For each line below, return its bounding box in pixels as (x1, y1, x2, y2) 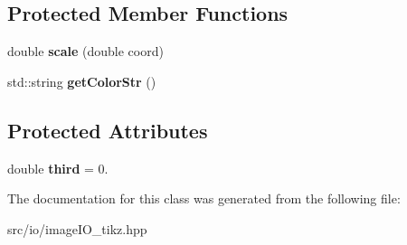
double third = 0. (7, 158, 109, 177)
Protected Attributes (7, 116, 208, 144)
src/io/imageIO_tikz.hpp (7, 219, 147, 238)
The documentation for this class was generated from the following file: (7, 189, 401, 208)
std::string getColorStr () (7, 71, 156, 90)
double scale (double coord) (7, 42, 164, 61)
